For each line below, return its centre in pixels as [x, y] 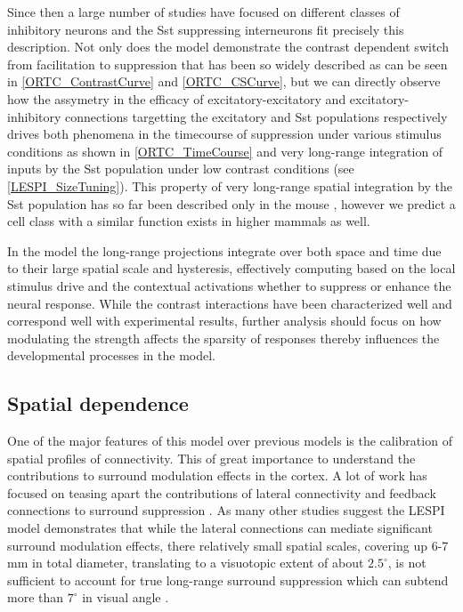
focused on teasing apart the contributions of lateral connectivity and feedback [222, 492]
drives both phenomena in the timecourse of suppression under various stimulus [224, 134]
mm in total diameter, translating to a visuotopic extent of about [186, 563]
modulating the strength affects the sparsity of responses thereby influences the [223, 338]
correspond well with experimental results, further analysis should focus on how [224, 321]
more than [36, 597]
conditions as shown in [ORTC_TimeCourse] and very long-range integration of [225, 151]
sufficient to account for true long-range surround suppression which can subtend [228, 580]
